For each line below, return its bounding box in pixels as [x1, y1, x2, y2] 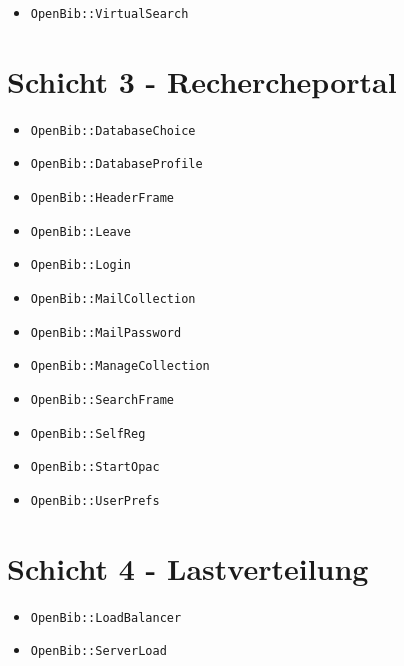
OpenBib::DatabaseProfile [30, 157, 203, 172]
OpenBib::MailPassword [30, 325, 182, 340]
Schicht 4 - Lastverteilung [7, 547, 369, 588]
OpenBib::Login [30, 258, 132, 273]
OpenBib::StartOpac [30, 460, 160, 475]
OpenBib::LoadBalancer [30, 610, 182, 625]
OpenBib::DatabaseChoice [30, 123, 196, 138]
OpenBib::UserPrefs [30, 494, 160, 508]
